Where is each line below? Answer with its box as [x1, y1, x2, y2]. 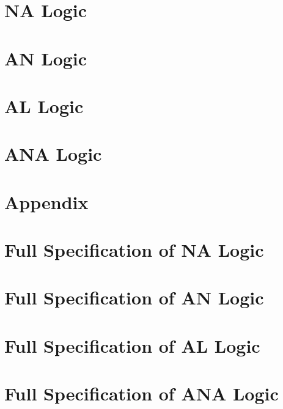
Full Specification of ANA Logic [4, 381, 279, 406]
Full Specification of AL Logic [4, 333, 260, 358]
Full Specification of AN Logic [4, 285, 264, 310]
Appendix [4, 189, 89, 214]
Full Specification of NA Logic [4, 237, 264, 262]
